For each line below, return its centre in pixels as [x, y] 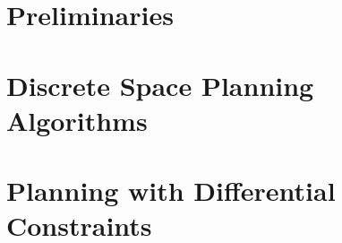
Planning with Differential [171, 191]
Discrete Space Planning [160, 85]
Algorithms [77, 120]
